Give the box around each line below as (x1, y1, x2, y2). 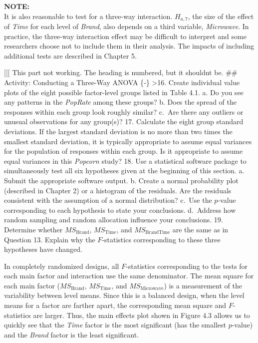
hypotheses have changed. (4, 244, 82, 254)
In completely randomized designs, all (4, 260, 119, 271)
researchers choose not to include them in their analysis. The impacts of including (4, 41, 255, 51)
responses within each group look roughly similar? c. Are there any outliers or (4, 106, 244, 117)
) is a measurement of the (164, 280, 242, 290)
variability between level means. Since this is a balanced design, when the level (4, 290, 245, 300)
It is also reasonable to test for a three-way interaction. (4, 11, 173, 21)
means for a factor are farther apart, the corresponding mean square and (4, 300, 227, 310)
